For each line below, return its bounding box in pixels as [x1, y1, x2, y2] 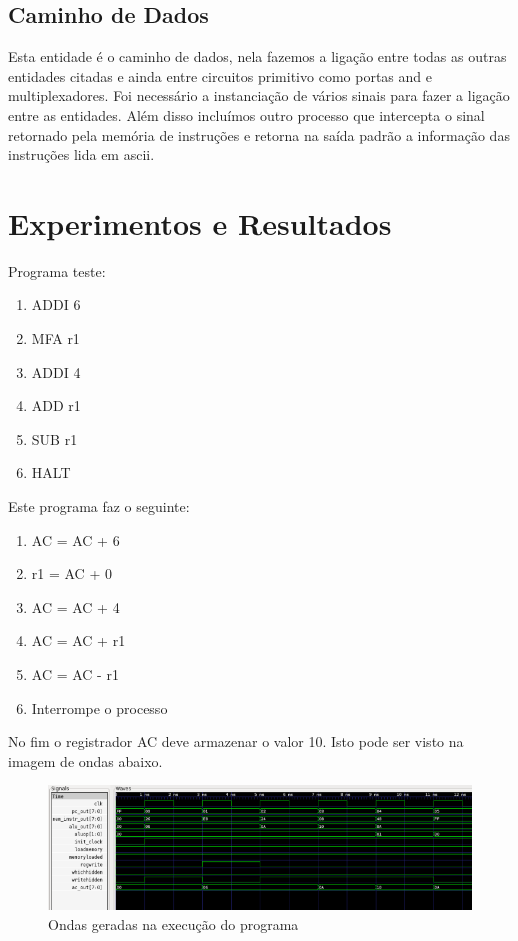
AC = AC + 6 [31, 529, 120, 550]
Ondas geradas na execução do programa [48, 913, 299, 934]
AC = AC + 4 [31, 596, 120, 617]
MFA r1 [31, 328, 80, 349]
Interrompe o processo [31, 697, 168, 718]
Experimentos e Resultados [8, 202, 392, 243]
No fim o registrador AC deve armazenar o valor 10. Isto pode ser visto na [8, 731, 464, 752]
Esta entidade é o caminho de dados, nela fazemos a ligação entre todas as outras [8, 46, 507, 67]
